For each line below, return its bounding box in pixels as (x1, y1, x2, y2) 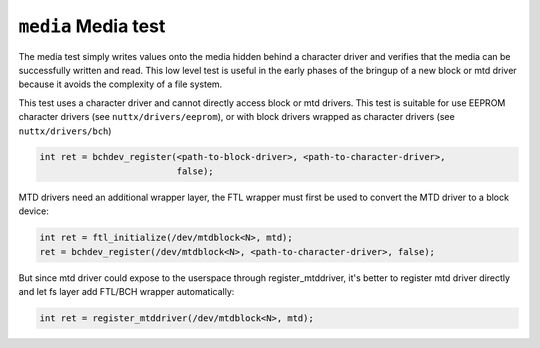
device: (18, 205, 49, 217)
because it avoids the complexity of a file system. (18, 78, 223, 90)
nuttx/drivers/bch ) (18, 125, 112, 137)
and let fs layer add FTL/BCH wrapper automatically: (18, 286, 235, 297)
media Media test (18, 15, 166, 37)
